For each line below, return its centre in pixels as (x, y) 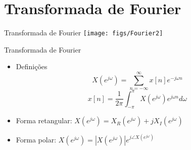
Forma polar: (36, 139)
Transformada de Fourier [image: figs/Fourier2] (84, 33)
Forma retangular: (44, 120)
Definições (32, 66)
